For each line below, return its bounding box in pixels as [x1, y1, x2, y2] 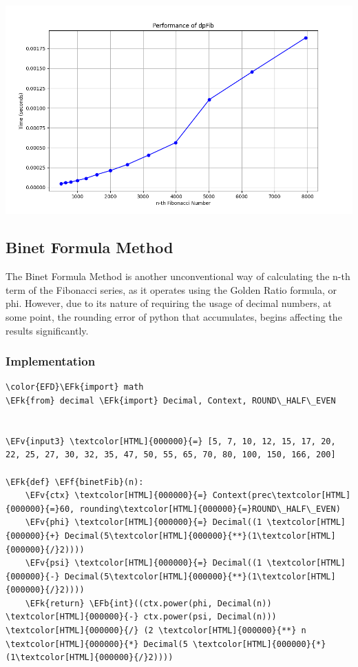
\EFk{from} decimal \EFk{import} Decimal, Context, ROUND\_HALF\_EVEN [6, 395, 336, 406]
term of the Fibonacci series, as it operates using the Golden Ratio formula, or [6, 282, 337, 297]
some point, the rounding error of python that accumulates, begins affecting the [6, 309, 342, 323]
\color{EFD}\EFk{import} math [6, 382, 144, 392]
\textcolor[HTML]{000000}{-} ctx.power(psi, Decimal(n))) [6, 612, 277, 622]
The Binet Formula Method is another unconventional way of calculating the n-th [6, 269, 350, 283]
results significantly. [6, 323, 89, 337]
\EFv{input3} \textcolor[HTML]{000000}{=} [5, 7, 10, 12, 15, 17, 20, [6, 436, 336, 446]
